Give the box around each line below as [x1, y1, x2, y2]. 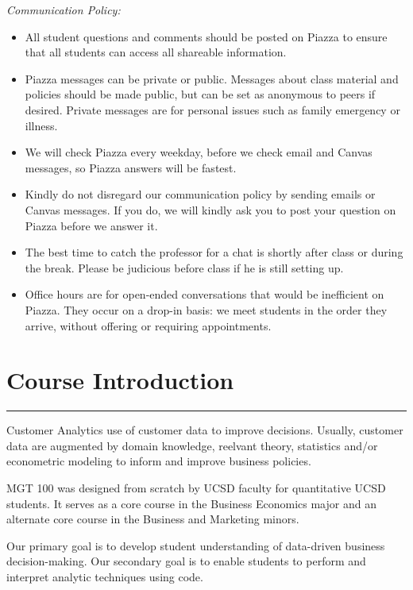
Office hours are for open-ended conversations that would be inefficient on [25, 286, 384, 303]
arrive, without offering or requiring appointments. [25, 317, 272, 334]
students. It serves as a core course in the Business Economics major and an [6, 495, 376, 511]
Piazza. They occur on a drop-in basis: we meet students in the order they [25, 301, 388, 318]
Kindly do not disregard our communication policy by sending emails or [25, 186, 376, 202]
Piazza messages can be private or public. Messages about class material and [25, 70, 399, 87]
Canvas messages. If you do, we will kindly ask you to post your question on [25, 201, 396, 218]
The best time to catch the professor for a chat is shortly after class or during [25, 244, 403, 260]
